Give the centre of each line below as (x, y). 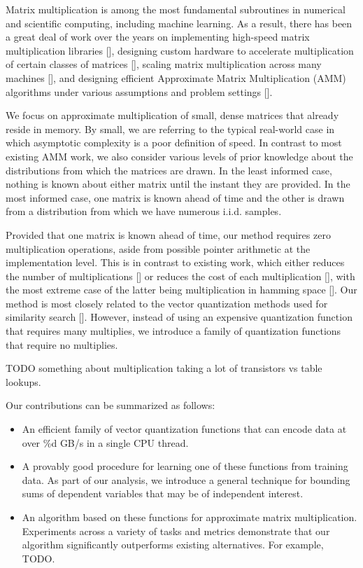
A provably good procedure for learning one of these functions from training (185, 466)
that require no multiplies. (62, 344)
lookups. (23, 381)
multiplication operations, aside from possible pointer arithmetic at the (158, 248)
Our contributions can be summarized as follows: (111, 405)
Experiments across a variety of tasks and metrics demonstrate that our (176, 531)
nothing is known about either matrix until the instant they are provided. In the (178, 184)
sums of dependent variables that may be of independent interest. (163, 493)
